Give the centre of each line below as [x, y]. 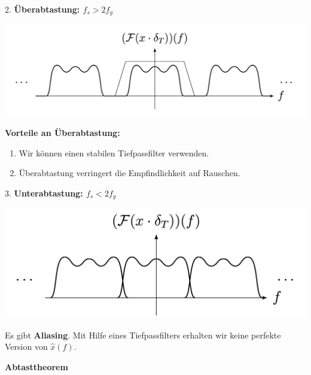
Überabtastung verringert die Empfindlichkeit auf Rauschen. [129, 173]
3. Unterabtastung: [44, 193]
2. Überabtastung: [42, 9]
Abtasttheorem [36, 366]
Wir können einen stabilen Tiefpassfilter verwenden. [114, 152]
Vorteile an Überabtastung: [62, 133]
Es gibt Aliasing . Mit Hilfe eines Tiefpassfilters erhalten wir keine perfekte [143, 335]
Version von [26, 347]
